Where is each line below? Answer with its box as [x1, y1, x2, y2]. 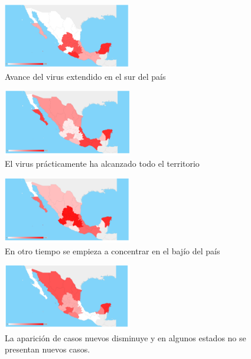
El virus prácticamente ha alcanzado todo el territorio [5, 157, 200, 170]
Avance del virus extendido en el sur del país [5, 70, 166, 82]
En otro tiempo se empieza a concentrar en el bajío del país [5, 244, 220, 257]
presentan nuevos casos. [5, 343, 90, 355]
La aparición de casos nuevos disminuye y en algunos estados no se [5, 331, 246, 344]
